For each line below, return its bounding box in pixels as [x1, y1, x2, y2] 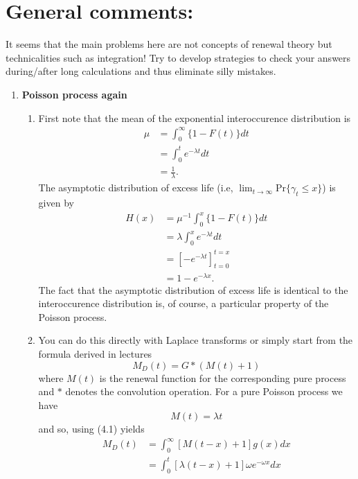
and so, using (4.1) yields [38, 421, 145, 436]
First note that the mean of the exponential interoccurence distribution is [38, 110, 351, 125]
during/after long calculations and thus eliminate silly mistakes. [6, 64, 276, 78]
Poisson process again [21, 87, 127, 101]
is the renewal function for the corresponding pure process [99, 370, 346, 385]
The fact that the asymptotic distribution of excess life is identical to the [38, 282, 348, 297]
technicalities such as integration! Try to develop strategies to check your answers [6, 50, 351, 64]
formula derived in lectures [38, 346, 152, 360]
